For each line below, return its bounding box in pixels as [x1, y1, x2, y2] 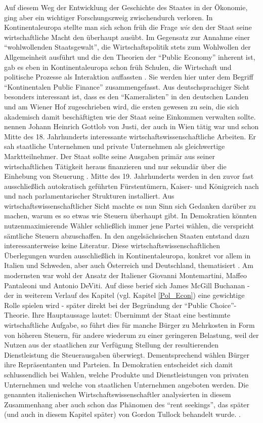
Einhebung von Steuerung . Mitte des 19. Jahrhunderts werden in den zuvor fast [4, 171, 254, 181]
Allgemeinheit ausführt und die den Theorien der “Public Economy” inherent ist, [4, 51, 255, 62]
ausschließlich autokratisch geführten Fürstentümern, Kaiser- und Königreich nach [4, 180, 259, 191]
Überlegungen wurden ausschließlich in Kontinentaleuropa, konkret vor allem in [4, 250, 251, 260]
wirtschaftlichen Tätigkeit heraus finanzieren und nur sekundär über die [4, 161, 227, 171]
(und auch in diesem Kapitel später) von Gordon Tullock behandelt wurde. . [4, 409, 241, 419]
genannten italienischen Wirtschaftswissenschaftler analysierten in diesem [4, 389, 231, 400]
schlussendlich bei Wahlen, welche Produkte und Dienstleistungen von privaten [4, 369, 249, 379]
